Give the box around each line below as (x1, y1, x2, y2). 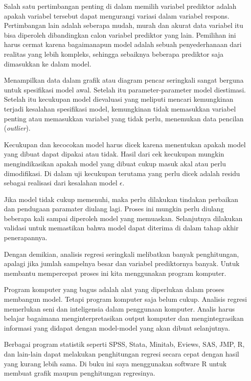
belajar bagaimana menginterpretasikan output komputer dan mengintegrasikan (4, 313, 244, 323)
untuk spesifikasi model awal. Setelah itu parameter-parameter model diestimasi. (4, 84, 246, 94)
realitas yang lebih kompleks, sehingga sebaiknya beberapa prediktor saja (4, 48, 224, 59)
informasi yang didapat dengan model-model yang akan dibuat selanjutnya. (4, 322, 230, 333)
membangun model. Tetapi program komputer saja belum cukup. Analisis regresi (4, 294, 247, 304)
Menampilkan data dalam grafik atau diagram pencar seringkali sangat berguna (4, 75, 244, 85)
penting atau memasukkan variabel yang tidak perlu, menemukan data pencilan (4, 113, 244, 123)
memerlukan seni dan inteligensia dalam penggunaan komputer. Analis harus (4, 303, 235, 314)
